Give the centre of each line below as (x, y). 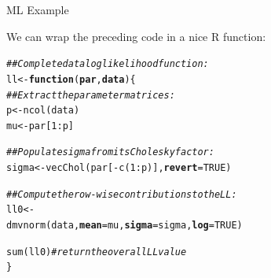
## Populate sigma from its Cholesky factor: (110, 152)
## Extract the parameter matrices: (91, 95)
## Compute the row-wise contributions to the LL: (122, 194)
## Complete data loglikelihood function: (108, 64)
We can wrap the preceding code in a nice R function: (136, 36)
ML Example (38, 9)
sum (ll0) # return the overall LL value (97, 252)
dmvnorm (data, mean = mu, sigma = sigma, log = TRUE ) (125, 226)
